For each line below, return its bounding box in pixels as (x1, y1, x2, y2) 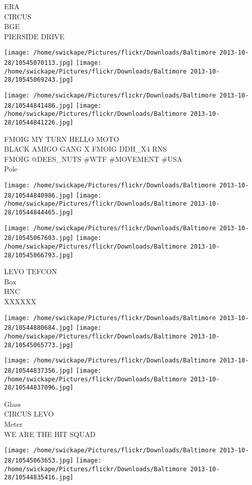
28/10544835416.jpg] (4, 474, 74, 481)
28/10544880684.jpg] (4, 324, 74, 332)
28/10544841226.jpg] (4, 118, 74, 126)
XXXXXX (4, 296, 36, 307)
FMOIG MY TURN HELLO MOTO (4, 133, 119, 144)
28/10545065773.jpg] (4, 341, 74, 349)
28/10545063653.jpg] (4, 456, 74, 464)
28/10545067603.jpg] (4, 234, 74, 242)
